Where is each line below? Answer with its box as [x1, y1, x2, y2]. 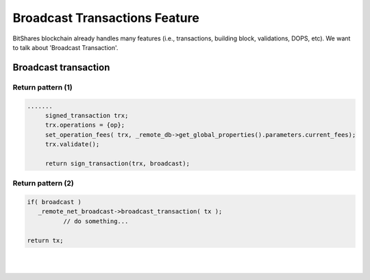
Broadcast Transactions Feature [12, 10, 200, 25]
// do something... [62, 217, 129, 225]
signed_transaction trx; [45, 112, 129, 119]
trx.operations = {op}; [45, 121, 125, 129]
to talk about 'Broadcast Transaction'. [12, 43, 119, 51]
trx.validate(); [45, 140, 100, 149]
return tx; [27, 236, 64, 244]
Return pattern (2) [12, 179, 75, 188]
